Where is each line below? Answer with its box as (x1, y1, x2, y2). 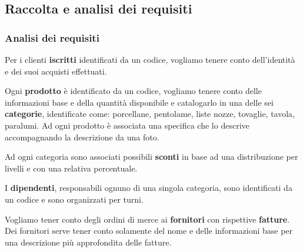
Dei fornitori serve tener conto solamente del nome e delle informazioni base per (5, 224, 293, 237)
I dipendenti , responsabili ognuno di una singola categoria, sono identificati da (5, 182, 292, 194)
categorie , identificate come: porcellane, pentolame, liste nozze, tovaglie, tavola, (5, 107, 295, 120)
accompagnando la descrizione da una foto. (5, 130, 159, 143)
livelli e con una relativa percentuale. (5, 162, 138, 174)
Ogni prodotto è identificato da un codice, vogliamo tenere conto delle (5, 85, 262, 97)
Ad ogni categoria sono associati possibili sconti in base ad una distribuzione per (5, 150, 298, 163)
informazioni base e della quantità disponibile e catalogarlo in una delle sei (5, 96, 274, 108)
